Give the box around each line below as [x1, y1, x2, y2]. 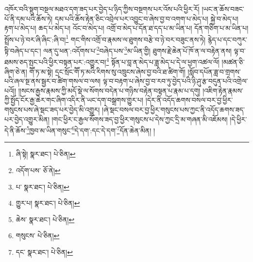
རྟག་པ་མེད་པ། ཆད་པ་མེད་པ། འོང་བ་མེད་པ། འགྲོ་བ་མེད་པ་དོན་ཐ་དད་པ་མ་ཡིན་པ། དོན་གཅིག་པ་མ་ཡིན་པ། [4, 23, 249, 33]
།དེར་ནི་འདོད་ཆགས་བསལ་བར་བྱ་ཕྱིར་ [145, 95, 233, 105]
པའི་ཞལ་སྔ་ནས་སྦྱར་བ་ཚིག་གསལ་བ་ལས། [4, 76, 101, 86]
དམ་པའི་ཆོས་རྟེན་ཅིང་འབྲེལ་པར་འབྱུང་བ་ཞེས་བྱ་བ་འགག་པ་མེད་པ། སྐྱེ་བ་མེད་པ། [54, 13, 238, 23]
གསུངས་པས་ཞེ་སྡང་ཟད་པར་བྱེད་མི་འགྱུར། [4, 104, 100, 114]
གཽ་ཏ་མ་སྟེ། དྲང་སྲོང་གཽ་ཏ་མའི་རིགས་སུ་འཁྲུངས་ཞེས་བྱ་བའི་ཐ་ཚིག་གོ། [29, 66, 186, 76]
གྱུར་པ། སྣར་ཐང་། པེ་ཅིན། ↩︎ [16, 198, 80, 208]
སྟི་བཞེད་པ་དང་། [4, 45, 41, 55]
